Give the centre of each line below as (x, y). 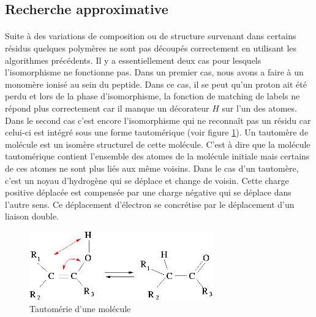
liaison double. (32, 216)
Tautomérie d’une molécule (80, 308)
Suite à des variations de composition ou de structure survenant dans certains (151, 36)
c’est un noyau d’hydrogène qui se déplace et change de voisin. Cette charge (147, 180)
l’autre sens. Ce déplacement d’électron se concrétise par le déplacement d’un (150, 204)
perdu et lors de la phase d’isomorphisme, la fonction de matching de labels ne (152, 96)
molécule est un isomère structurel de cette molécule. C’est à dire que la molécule (158, 144)
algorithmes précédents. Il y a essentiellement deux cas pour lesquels (133, 60)
